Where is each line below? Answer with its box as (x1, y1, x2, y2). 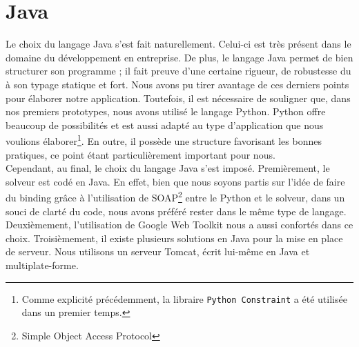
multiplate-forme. (6, 257, 79, 272)
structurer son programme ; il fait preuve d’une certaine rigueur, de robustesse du (6, 63, 351, 78)
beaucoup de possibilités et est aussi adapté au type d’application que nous (6, 117, 324, 132)
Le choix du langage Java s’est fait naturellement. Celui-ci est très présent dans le (6, 37, 351, 51)
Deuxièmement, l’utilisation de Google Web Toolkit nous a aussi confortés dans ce (6, 217, 353, 232)
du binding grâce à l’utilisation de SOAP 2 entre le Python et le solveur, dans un (6, 188, 345, 204)
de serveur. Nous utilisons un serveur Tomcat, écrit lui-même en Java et (6, 244, 310, 259)
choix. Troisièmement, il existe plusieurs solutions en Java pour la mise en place (6, 230, 343, 245)
